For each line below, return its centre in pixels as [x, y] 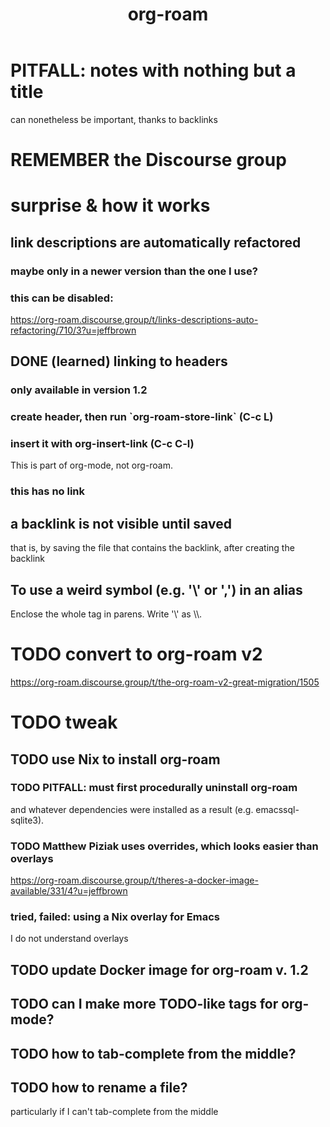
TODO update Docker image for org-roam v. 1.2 [159, 969]
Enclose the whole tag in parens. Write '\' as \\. [106, 614]
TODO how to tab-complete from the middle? [153, 1053]
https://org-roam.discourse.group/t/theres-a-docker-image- [134, 880]
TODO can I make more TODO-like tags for [144, 1004]
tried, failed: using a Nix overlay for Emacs [115, 917]
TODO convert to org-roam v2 [136, 654]
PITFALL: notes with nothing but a [153, 70]
